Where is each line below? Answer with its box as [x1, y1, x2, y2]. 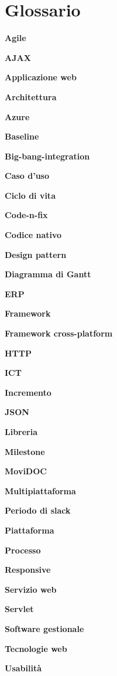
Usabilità [5, 662, 42, 674]
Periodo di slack [5, 504, 71, 517]
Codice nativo [5, 229, 62, 241]
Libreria [5, 426, 38, 437]
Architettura [5, 90, 57, 103]
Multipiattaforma [5, 484, 76, 497]
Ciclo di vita [5, 189, 56, 201]
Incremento [5, 386, 51, 398]
